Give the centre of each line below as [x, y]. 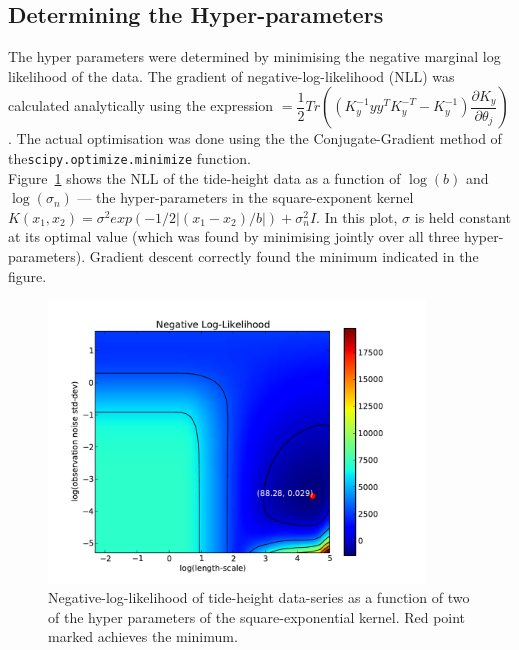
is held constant [462, 216]
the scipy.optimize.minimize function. [129, 157]
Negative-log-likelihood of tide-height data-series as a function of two [259, 597]
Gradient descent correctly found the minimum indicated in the [284, 256]
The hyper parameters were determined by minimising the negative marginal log [254, 56]
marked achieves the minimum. [143, 636]
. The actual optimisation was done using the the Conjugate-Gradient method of [255, 138]
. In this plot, [357, 216]
